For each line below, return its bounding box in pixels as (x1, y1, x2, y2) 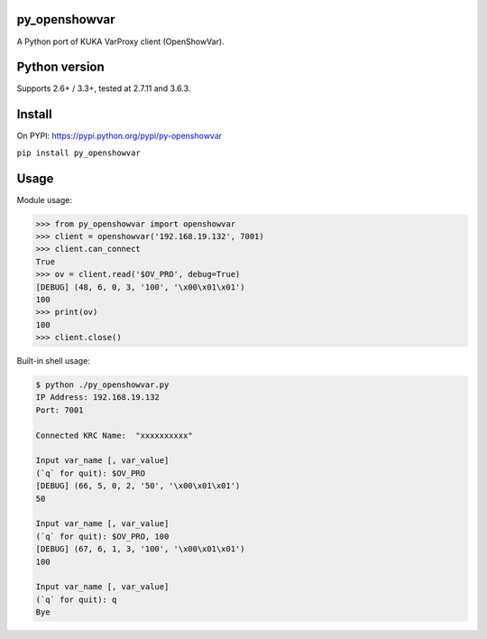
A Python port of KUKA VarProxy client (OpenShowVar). (16, 36, 225, 47)
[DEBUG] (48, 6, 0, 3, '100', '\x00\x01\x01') (35, 282, 245, 292)
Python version (16, 60, 106, 75)
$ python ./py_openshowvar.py (35, 380, 170, 390)
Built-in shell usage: (16, 356, 90, 366)
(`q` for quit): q (35, 594, 117, 605)
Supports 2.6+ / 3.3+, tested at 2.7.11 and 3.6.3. (16, 83, 191, 94)
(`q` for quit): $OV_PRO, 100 (35, 531, 170, 542)
